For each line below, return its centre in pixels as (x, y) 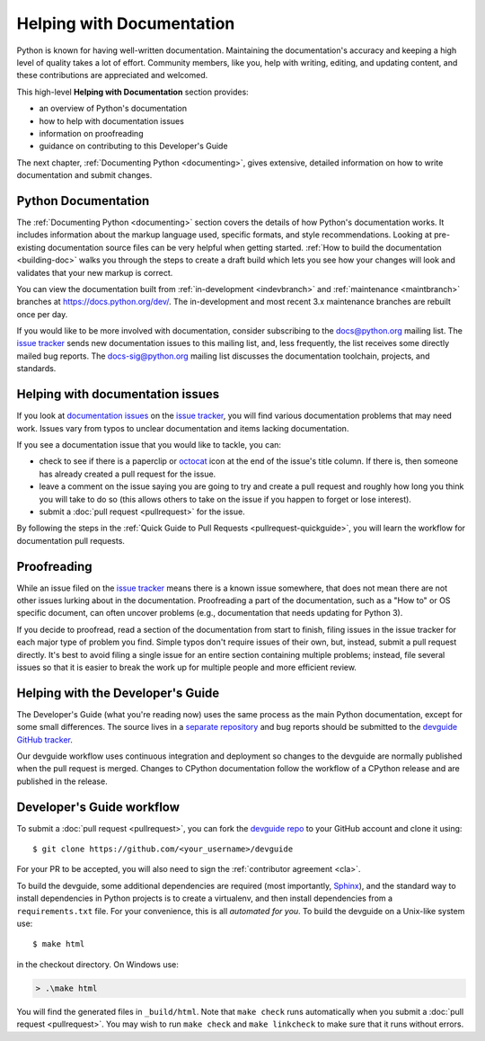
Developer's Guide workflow (98, 807)
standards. (36, 369)
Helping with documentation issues (118, 394)
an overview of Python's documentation (113, 109)
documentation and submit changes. (84, 175)
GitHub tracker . (45, 739)
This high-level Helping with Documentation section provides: (132, 92)
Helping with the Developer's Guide (118, 693)
